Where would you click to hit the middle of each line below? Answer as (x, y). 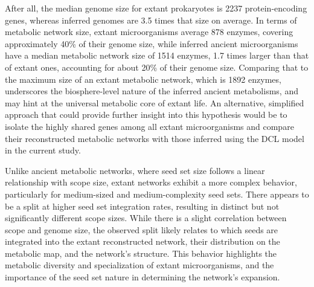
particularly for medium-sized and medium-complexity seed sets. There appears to (157, 194)
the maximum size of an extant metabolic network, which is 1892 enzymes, (143, 79)
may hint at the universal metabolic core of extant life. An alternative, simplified (155, 102)
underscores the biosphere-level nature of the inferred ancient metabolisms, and (152, 91)
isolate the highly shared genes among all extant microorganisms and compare (149, 126)
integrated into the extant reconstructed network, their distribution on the (143, 241)
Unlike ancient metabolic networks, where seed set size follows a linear (135, 170)
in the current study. (43, 150)
